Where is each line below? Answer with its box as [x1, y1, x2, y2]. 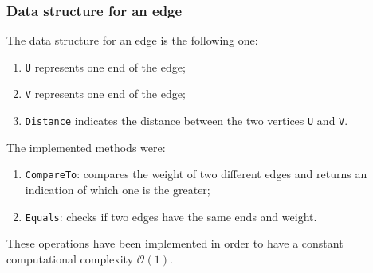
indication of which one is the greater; [25, 181, 210, 198]
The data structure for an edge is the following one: [6, 32, 258, 49]
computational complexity [6, 250, 134, 267]
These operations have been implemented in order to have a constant [6, 235, 344, 252]
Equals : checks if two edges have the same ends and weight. [25, 208, 317, 224]
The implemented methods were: [6, 138, 166, 155]
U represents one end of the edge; [25, 58, 186, 75]
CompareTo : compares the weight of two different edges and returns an [25, 166, 367, 182]
